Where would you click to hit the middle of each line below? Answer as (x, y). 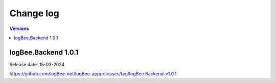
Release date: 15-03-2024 (37, 64)
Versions (19, 29)
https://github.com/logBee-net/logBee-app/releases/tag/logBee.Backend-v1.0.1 (93, 74)
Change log (34, 13)
